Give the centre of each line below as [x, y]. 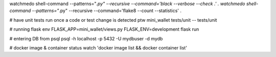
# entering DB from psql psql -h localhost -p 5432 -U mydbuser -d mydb [86, 38]
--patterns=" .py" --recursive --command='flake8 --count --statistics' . [107, 11]
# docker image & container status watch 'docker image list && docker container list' [98, 47]
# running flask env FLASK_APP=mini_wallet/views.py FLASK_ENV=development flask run [104, 29]
